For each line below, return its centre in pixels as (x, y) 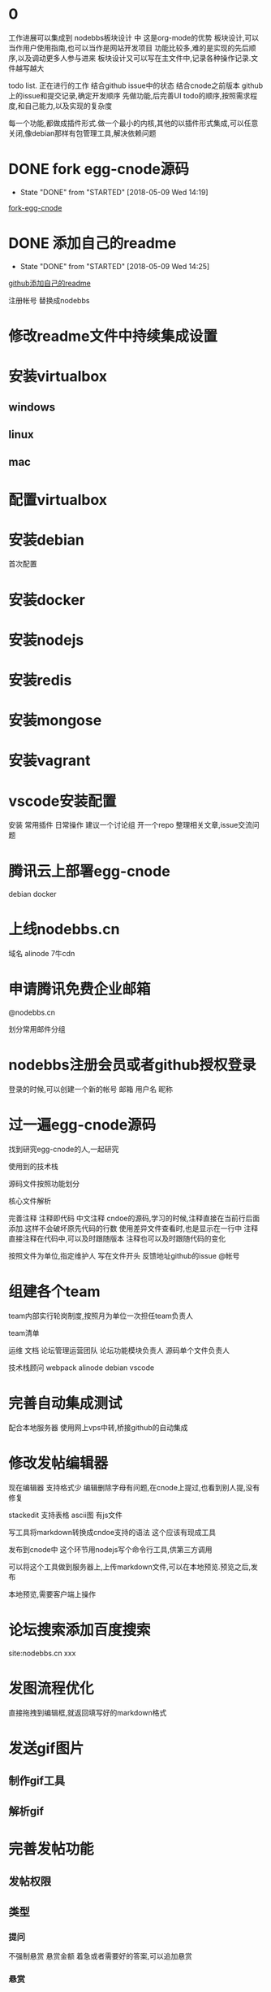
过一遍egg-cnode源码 (82, 1125)
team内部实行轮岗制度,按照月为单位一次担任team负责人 (101, 1316)
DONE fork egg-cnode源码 (99, 170)
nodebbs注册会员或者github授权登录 (133, 1065)
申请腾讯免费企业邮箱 (80, 989)
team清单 (24, 1333)
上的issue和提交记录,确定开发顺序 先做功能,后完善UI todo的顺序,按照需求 (129, 95)
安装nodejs (46, 640)
